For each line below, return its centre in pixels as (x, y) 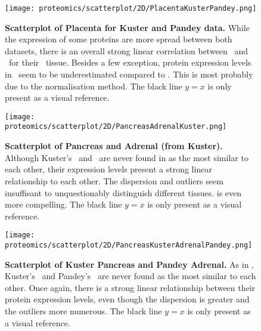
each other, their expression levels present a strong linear (108, 169)
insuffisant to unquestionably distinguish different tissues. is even (123, 192)
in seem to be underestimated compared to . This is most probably (129, 74)
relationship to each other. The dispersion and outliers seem (114, 180)
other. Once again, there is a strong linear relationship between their (130, 287)
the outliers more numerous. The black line (83, 310)
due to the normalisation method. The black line (94, 86)
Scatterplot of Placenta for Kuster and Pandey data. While (127, 27)
